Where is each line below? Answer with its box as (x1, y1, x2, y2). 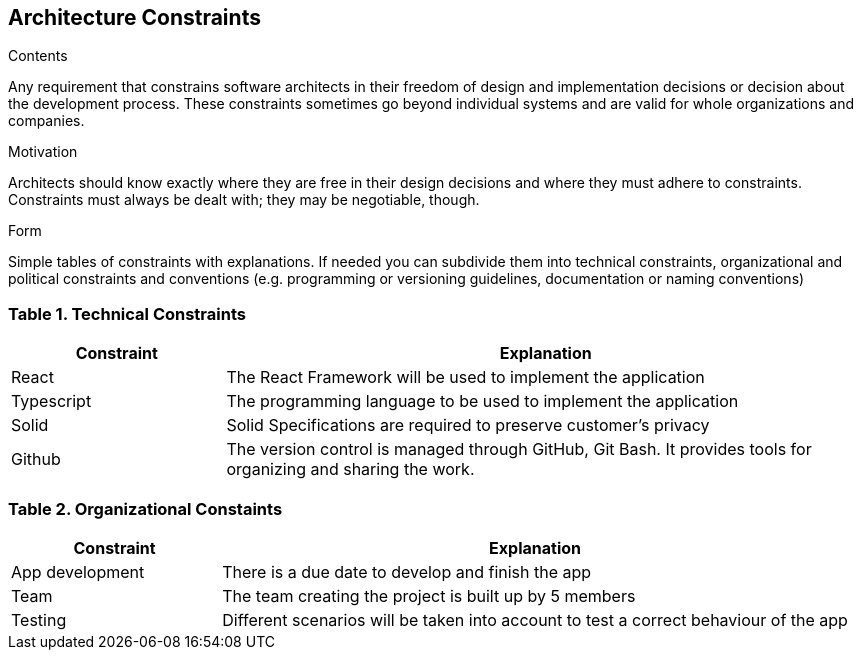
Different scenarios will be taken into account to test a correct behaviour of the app (222, 609, 848, 630)
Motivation (8, 143, 78, 161)
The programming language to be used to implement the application (226, 391, 739, 412)
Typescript (11, 391, 92, 412)
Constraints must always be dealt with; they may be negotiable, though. (8, 191, 480, 209)
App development (11, 561, 145, 582)
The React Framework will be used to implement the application (226, 367, 705, 388)
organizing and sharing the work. (226, 459, 475, 480)
